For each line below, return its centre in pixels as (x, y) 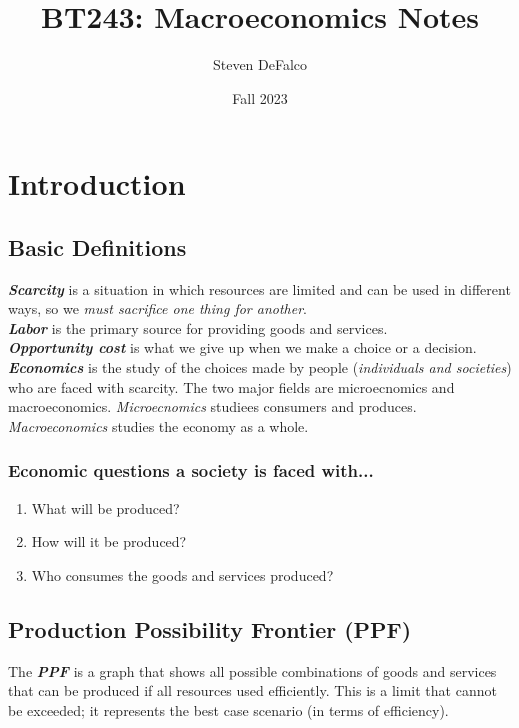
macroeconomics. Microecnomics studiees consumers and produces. (212, 406)
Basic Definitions (97, 246)
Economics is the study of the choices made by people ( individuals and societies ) (260, 367)
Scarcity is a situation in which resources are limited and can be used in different (259, 288)
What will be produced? (105, 507)
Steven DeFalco (260, 64)
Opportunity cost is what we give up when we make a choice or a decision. (242, 347)
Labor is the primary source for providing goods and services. (198, 327)
